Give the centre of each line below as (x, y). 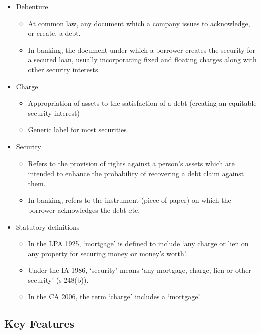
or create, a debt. (54, 33)
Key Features (39, 324)
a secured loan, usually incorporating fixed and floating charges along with (142, 59)
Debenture (32, 6)
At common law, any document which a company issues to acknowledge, (139, 23)
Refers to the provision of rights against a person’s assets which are (131, 163)
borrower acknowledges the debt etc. (84, 209)
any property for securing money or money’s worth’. (107, 253)
